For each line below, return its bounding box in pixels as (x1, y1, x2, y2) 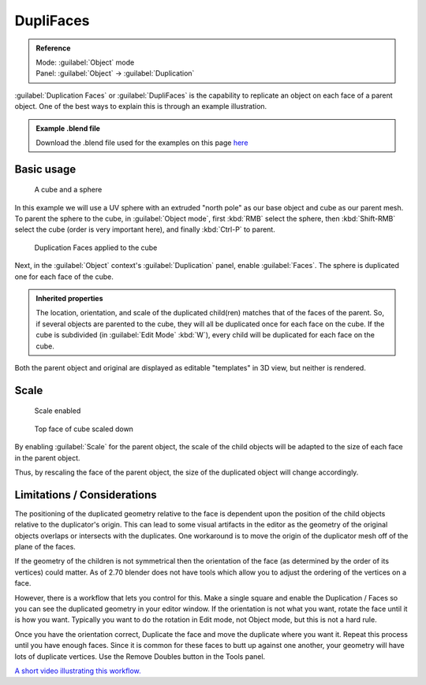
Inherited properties (35, 294, 103, 303)
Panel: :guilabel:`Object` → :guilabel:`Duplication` (35, 69, 195, 78)
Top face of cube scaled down (34, 424, 134, 434)
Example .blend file (35, 123, 100, 133)
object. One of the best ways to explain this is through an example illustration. (14, 102, 267, 111)
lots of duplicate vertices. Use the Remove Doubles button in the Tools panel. (14, 651, 266, 661)
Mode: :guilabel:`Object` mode (35, 58, 135, 67)
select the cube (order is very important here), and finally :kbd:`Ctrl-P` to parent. (14, 225, 275, 234)
